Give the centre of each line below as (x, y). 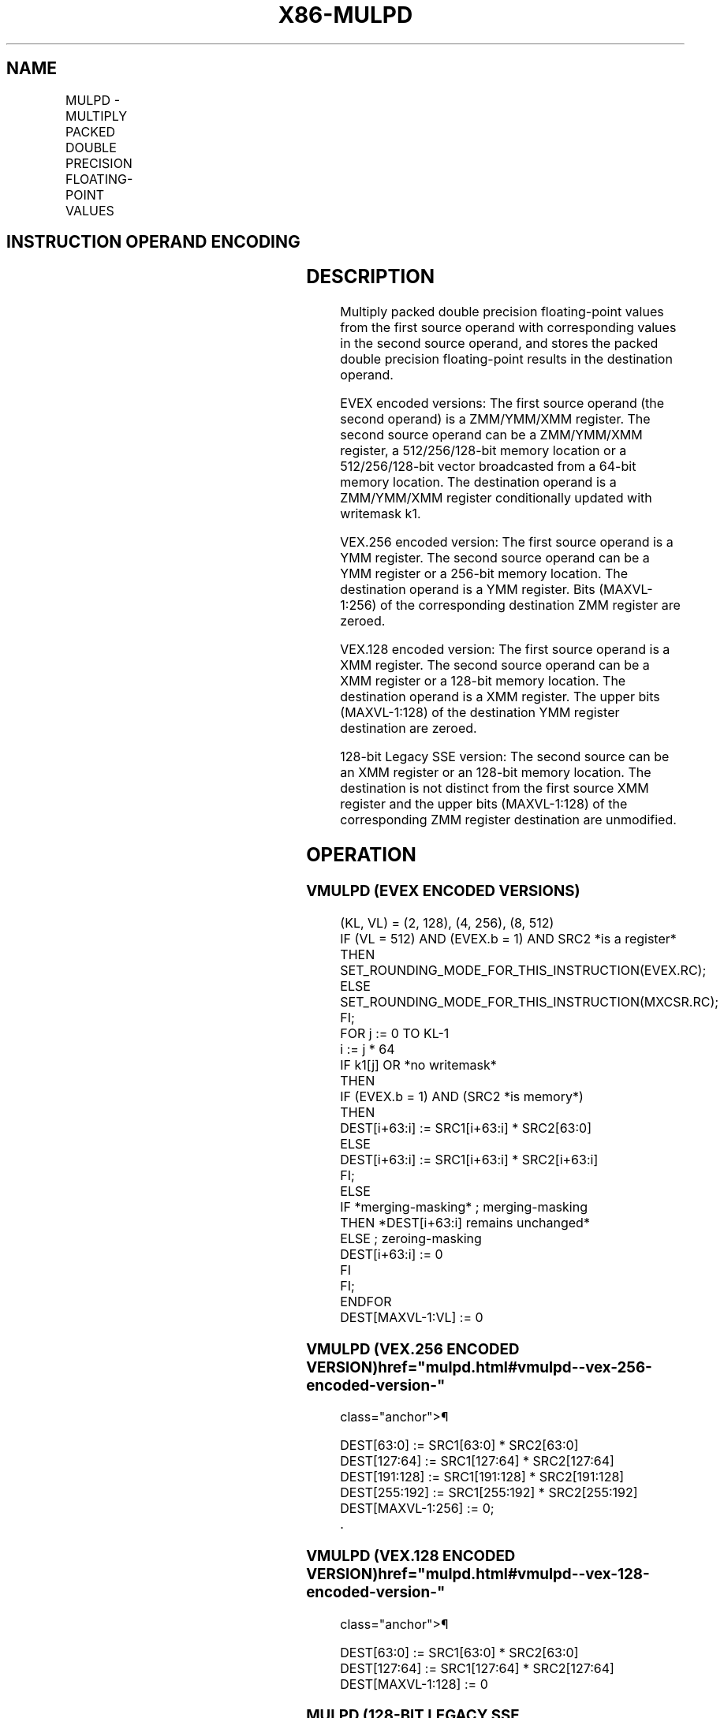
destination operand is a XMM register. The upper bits (500, 697)
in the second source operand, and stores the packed (499, 344)
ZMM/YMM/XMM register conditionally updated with (496, 498)
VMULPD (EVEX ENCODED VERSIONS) (443, 891)
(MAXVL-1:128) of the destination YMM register (480, 713)
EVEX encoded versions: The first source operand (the (502, 403)
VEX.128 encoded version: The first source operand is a (505, 650)
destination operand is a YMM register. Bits (468, 590)
